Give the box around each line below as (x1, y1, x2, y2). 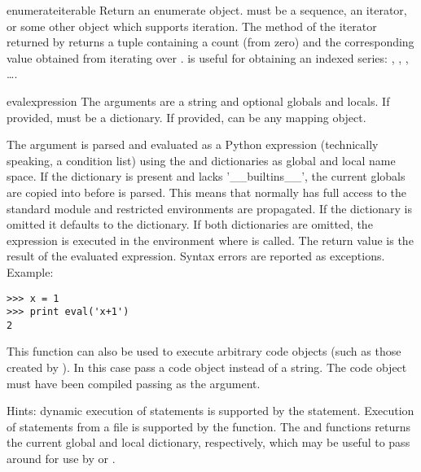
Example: (7, 263, 54, 280)
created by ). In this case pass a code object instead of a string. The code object (7, 359, 407, 376)
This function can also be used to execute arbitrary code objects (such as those (7, 343, 401, 360)
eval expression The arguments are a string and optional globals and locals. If (7, 92, 390, 109)
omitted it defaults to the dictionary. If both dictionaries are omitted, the (7, 216, 373, 233)
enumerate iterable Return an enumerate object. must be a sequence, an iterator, (7, 2, 407, 18)
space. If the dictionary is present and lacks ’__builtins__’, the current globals (7, 168, 406, 185)
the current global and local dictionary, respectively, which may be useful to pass (7, 434, 410, 451)
